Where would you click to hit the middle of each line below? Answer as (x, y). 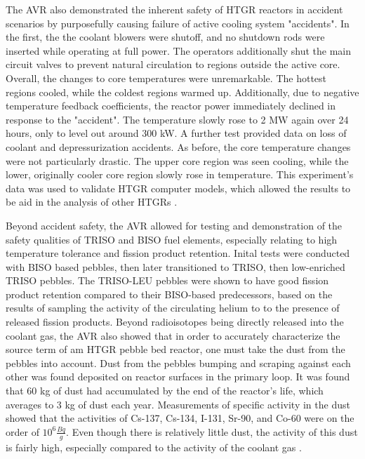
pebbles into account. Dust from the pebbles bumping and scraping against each (178, 362)
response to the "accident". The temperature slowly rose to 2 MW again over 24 (177, 119)
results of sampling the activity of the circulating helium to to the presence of (173, 308)
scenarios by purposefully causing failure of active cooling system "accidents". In (178, 23)
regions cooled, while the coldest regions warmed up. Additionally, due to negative (182, 92)
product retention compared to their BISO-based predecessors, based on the (169, 294)
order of (22, 431)
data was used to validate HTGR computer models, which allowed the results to (178, 188)
